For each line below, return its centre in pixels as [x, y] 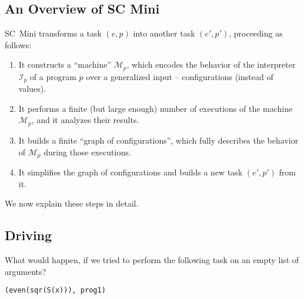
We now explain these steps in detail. [72, 203]
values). [32, 89]
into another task [164, 33]
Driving [29, 235]
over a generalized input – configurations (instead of [180, 76]
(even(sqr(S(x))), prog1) [55, 290]
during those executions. [87, 152]
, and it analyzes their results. [85, 120]
